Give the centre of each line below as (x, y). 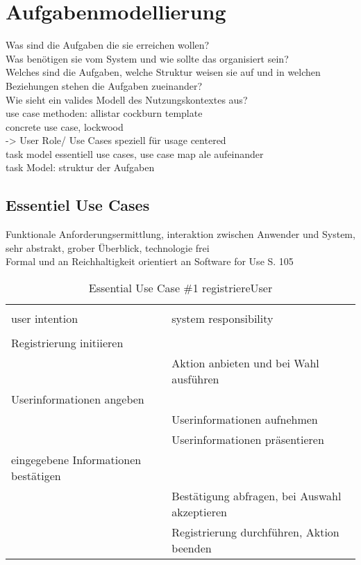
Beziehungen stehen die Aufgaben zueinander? (104, 85)
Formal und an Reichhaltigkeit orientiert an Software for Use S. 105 (150, 261)
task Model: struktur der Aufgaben (80, 167)
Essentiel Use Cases (78, 205)
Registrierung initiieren (67, 343)
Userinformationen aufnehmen (245, 420)
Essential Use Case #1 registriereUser (180, 288)
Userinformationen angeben (78, 399)
